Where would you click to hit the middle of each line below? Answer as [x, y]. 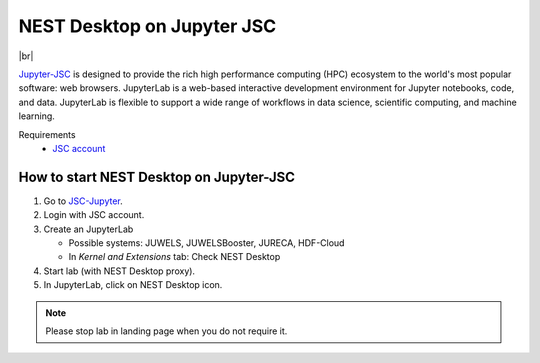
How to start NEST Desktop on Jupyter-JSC [156, 176]
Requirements [47, 134]
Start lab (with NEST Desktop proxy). [119, 271]
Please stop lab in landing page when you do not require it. [166, 331]
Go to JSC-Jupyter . [83, 201]
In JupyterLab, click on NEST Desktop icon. [133, 285]
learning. [36, 116]
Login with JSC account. [94, 215]
